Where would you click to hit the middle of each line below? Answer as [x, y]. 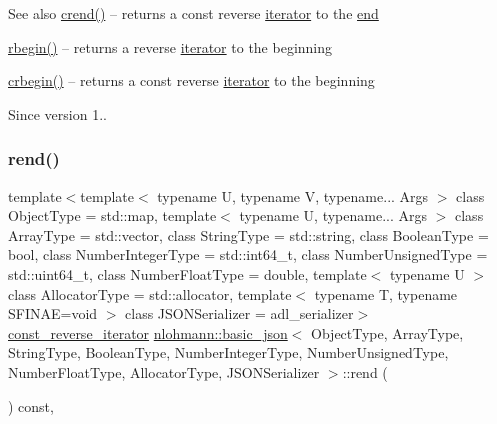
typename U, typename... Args [333, 215]
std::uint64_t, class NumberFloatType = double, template [187, 273]
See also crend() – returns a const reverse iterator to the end [193, 13]
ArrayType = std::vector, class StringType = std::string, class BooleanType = [248, 234]
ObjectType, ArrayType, [387, 332]
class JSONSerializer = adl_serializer [239, 313]
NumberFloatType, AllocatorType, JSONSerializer [164, 371]
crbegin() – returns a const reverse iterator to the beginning [191, 80]
